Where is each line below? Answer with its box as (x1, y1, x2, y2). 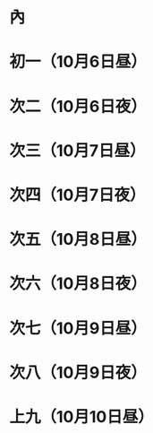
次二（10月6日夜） (9, 96, 148, 117)
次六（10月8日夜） (9, 273, 148, 294)
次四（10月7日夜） (9, 185, 146, 205)
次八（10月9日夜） (9, 362, 148, 383)
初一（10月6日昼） (9, 52, 148, 72)
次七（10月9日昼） (9, 318, 148, 338)
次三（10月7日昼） (9, 140, 146, 160)
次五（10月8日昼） (9, 229, 148, 250)
